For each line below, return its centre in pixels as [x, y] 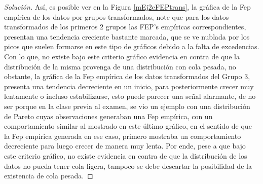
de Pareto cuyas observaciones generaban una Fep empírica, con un [108, 116]
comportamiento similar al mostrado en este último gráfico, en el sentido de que [128, 126]
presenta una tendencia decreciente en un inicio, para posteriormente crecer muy [129, 86]
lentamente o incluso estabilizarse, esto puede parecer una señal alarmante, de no [130, 96]
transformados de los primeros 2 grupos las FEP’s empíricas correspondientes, [125, 27]
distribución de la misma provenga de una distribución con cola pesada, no [120, 66]
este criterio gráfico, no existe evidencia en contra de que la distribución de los [126, 155]
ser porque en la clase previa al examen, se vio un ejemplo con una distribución [127, 106]
